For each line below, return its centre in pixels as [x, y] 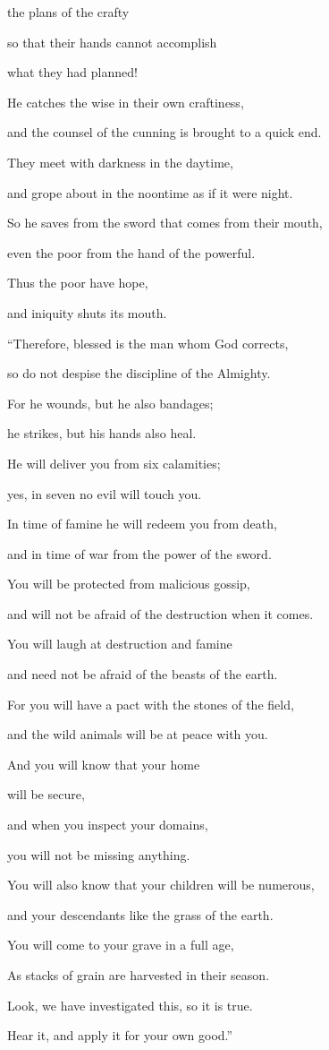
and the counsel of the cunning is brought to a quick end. [164, 132]
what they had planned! [72, 72]
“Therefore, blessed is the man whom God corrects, [148, 343]
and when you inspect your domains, [108, 825]
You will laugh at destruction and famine [120, 644]
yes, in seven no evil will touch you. [105, 493]
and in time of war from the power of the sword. [139, 553]
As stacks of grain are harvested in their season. [139, 975]
